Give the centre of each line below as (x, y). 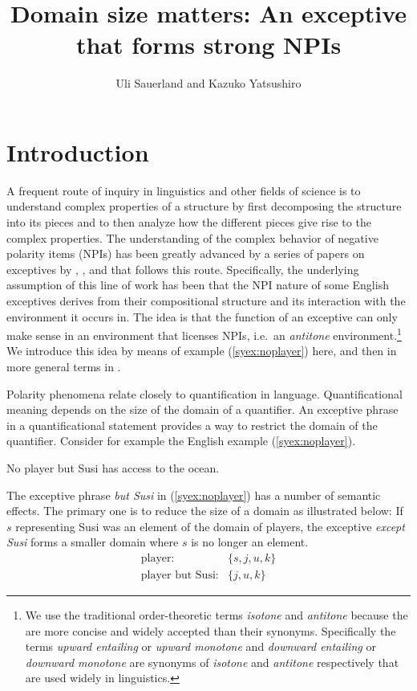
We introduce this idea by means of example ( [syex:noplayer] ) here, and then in (202, 351)
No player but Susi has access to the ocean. (113, 468)
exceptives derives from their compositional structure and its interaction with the (206, 301)
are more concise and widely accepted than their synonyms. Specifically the (211, 630)
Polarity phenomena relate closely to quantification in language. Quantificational (204, 393)
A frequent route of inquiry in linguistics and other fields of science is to (184, 190)
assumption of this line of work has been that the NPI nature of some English (198, 285)
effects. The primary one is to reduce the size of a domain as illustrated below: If (205, 511)
